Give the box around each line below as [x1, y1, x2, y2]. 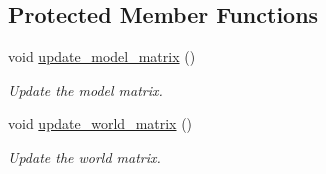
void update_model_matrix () [8, 46, 196, 67]
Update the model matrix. [8, 79, 163, 100]
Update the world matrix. [8, 146, 161, 167]
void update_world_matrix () [8, 113, 193, 134]
